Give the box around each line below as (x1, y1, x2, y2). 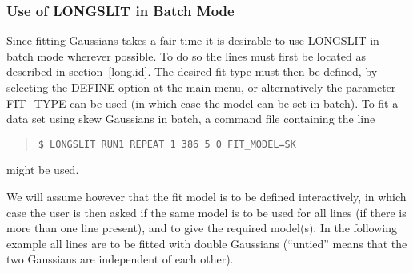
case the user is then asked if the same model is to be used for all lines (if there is (6, 204, 407, 220)
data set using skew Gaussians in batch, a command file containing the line (6, 110, 375, 127)
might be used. (6, 161, 79, 178)
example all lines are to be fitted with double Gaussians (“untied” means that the (6, 235, 407, 251)
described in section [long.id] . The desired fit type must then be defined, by (6, 63, 378, 80)
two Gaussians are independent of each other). (6, 251, 234, 267)
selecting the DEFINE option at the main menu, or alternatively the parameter (6, 79, 396, 95)
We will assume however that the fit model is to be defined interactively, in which (6, 188, 407, 205)
